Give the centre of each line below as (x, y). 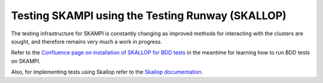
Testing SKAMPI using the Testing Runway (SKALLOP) (149, 16)
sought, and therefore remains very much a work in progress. (87, 41)
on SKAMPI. (26, 61)
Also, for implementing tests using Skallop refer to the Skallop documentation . (107, 72)
